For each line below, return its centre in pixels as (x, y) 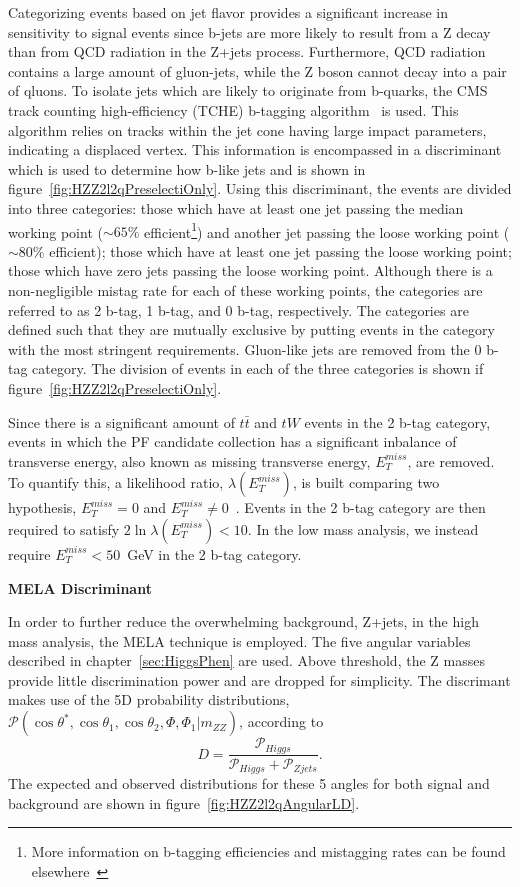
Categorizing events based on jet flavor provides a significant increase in (228, 12)
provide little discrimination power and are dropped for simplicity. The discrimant (259, 679)
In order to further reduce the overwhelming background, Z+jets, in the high (243, 621)
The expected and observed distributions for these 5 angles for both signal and (249, 783)
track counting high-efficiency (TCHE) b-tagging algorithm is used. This (233, 109)
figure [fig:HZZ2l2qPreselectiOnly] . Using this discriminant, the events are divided (260, 188)
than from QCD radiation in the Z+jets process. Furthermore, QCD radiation (247, 51)
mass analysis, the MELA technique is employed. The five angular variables (239, 640)
